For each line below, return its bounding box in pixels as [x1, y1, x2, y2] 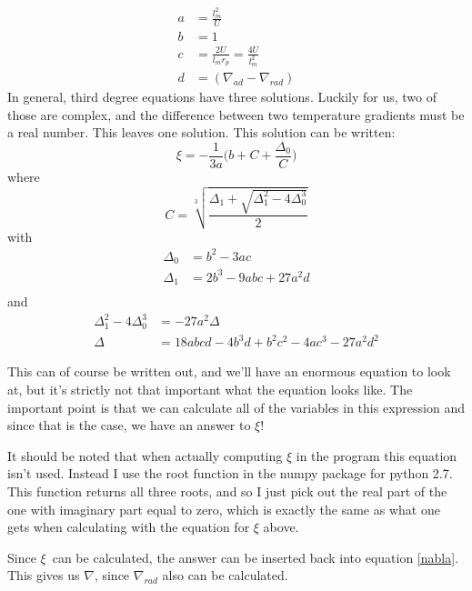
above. [263, 517, 299, 536]
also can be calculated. [162, 566, 288, 585]
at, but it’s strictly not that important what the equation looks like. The [7, 380, 413, 399]
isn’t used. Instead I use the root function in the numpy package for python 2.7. [7, 464, 453, 483]
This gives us [7, 566, 80, 585]
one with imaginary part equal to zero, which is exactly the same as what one [7, 499, 440, 518]
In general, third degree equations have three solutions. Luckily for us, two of [7, 87, 437, 106]
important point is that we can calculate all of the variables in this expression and [7, 397, 465, 416]
